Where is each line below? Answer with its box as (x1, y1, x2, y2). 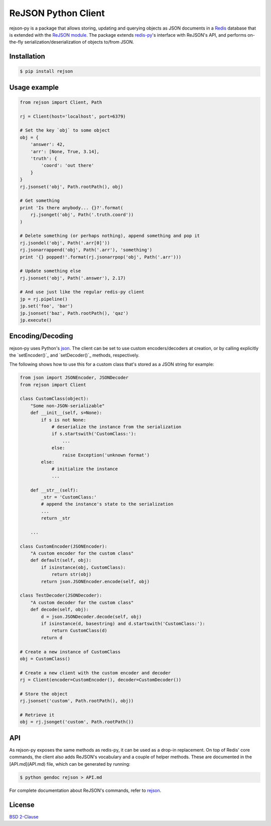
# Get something (20, 198, 60, 203)
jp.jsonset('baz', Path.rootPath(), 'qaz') (20, 310, 129, 316)
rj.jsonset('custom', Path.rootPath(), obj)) (20, 698, 134, 704)
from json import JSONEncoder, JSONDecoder (20, 375, 129, 381)
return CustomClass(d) (51, 628, 107, 634)
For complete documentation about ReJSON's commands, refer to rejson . (9, 787, 162, 793)
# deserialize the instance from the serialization (51, 424, 182, 430)
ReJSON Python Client (9, 8, 105, 19)
